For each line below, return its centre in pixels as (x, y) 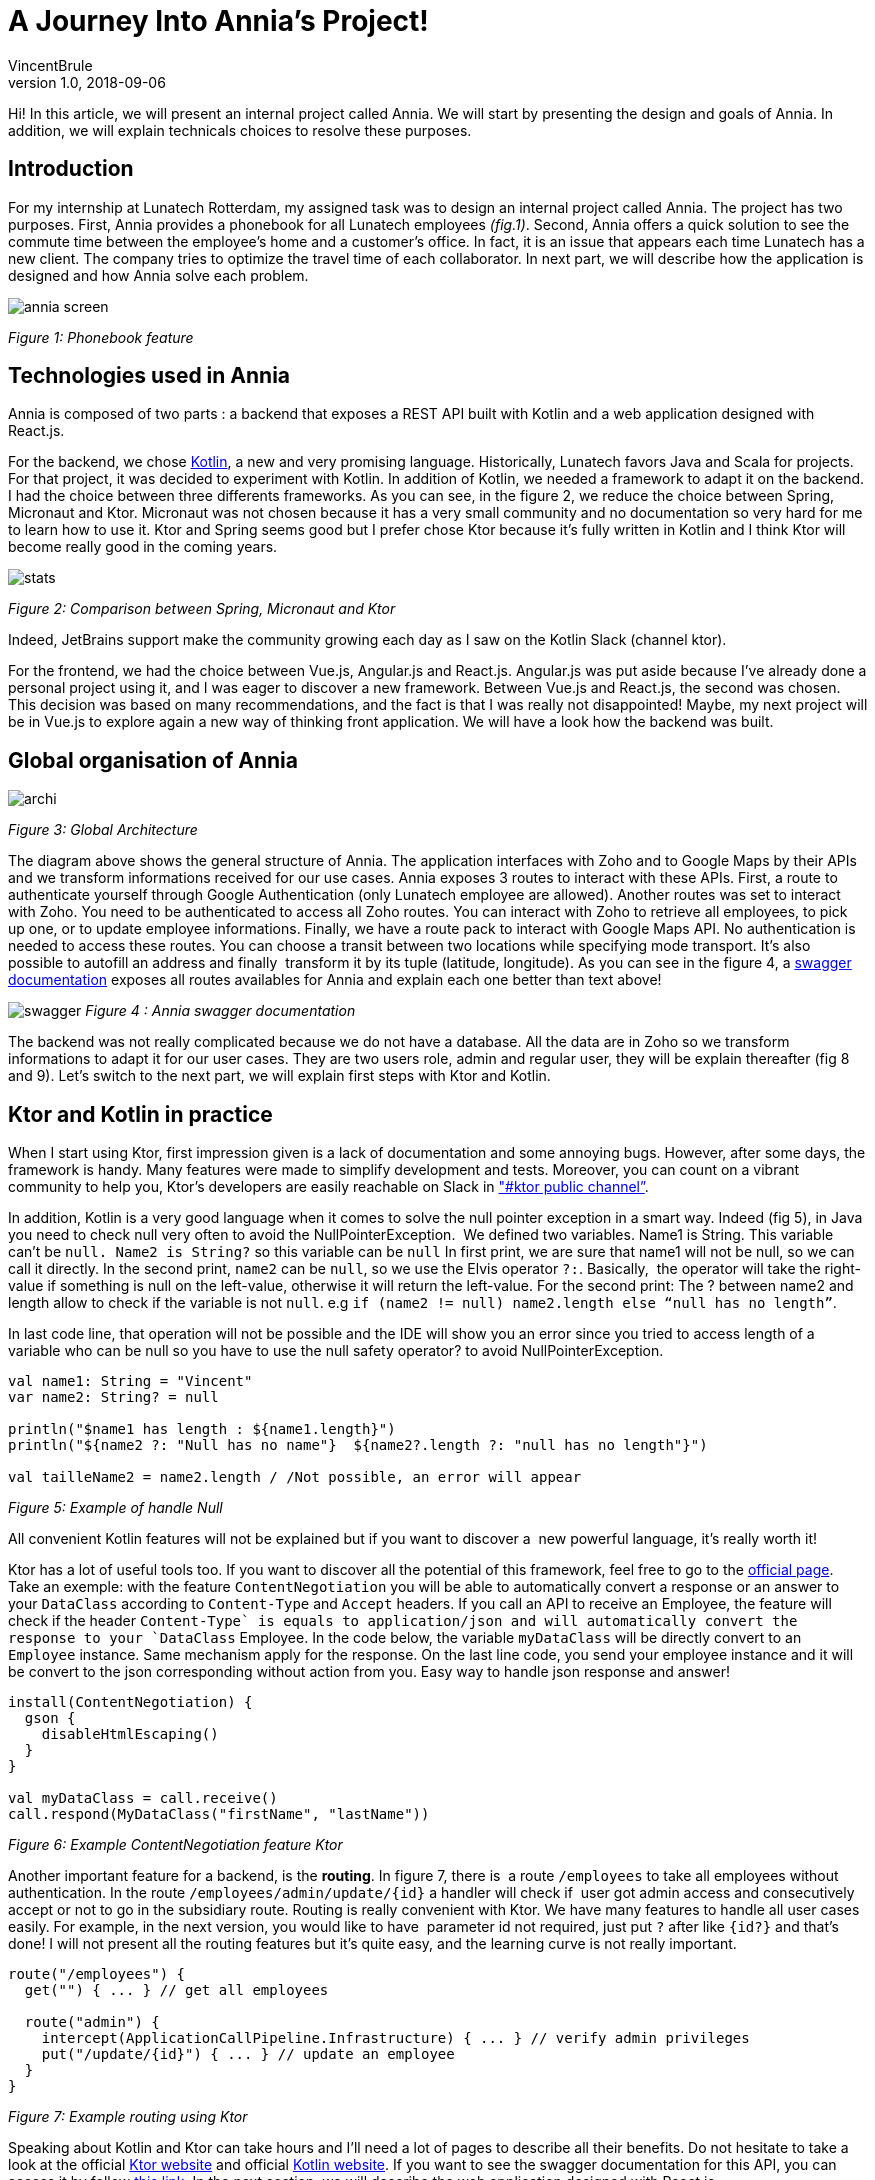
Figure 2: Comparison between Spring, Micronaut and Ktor (202, 609)
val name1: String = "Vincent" (130, 1381)
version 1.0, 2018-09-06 (87, 82)
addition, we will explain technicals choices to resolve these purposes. (240, 130)
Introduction (71, 169)
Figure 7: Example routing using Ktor (128, 2117)
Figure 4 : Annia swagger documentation (220, 1011)
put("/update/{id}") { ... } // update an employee (248, 2054)
